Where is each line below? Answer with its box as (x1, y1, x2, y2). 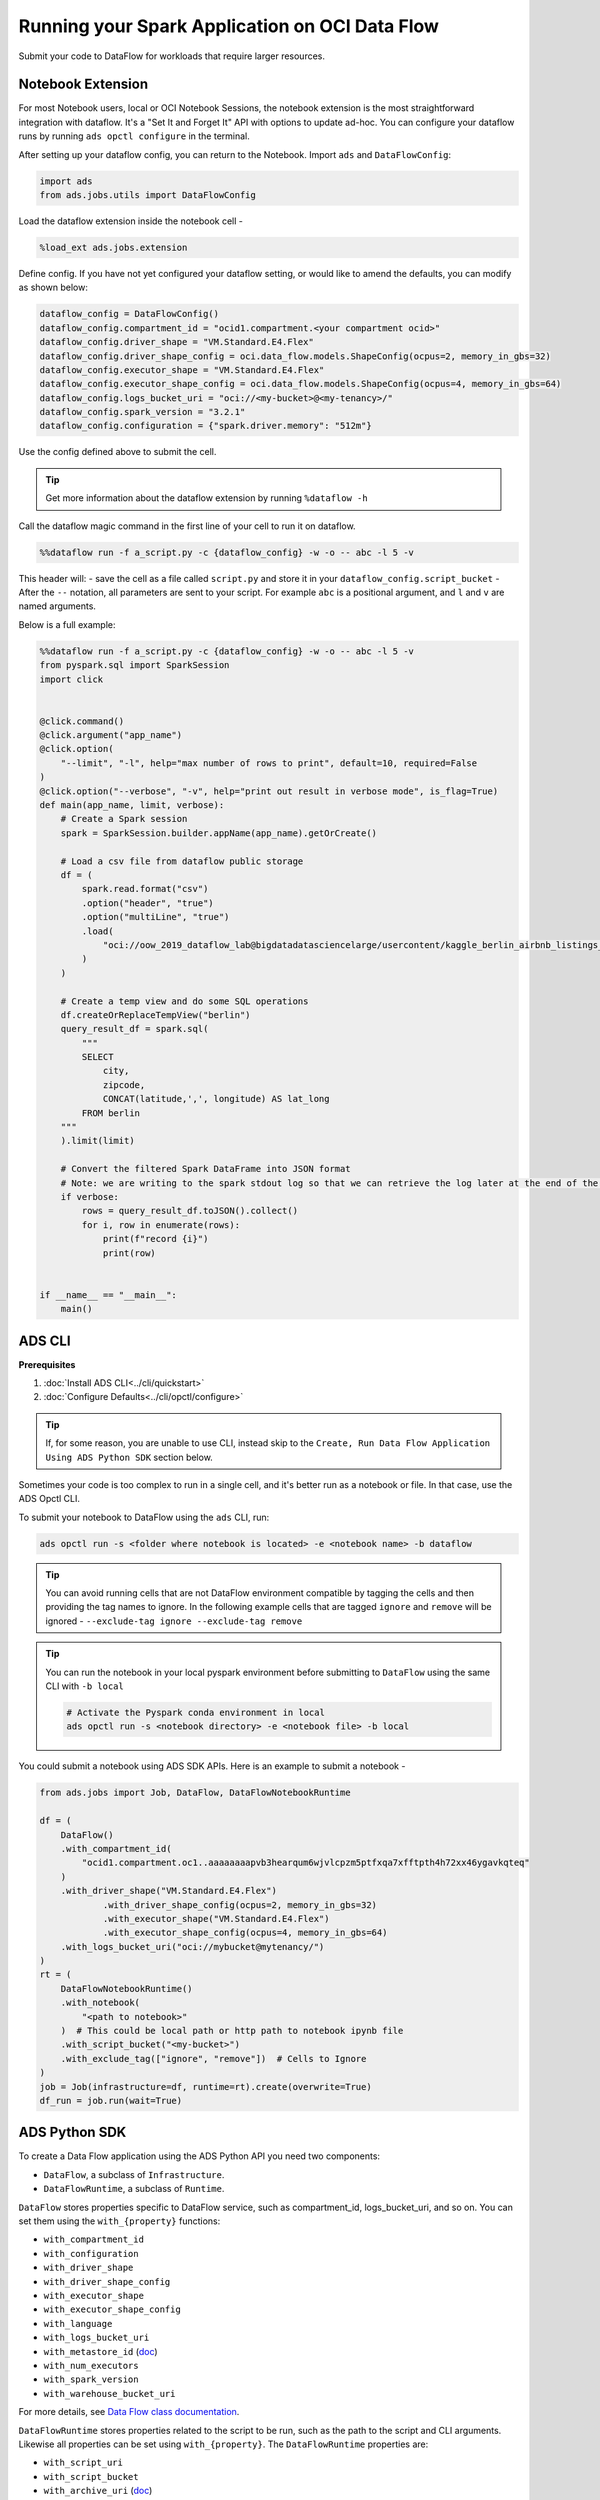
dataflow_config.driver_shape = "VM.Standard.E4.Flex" (39, 336, 314, 348)
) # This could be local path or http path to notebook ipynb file (60, 2025, 404, 2037)
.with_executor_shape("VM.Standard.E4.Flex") (102, 1913, 330, 1924)
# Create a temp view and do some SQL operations (60, 995, 309, 1007)
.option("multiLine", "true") (81, 911, 230, 923)
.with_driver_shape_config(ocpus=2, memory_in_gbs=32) (102, 1899, 378, 1910)
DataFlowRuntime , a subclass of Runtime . (43, 2183, 225, 2195)
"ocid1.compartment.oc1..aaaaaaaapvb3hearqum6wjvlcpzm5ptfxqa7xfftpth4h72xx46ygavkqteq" (81, 1857, 530, 1869)
